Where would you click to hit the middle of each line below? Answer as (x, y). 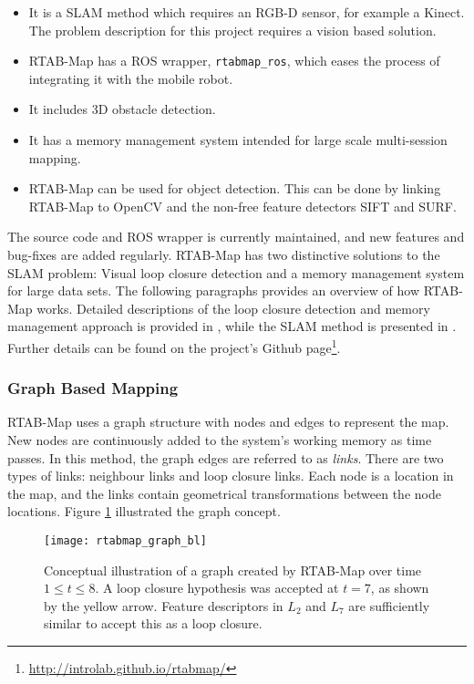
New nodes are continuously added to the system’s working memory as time (220, 440)
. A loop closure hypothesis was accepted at (217, 588)
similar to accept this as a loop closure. (153, 623)
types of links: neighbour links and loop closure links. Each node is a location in (231, 476)
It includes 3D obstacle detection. (122, 109)
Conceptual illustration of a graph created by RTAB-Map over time (233, 570)
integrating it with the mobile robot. (131, 78)
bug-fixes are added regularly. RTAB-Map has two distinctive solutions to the (224, 254)
